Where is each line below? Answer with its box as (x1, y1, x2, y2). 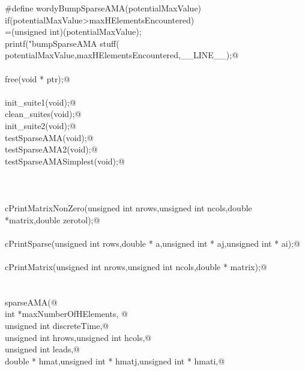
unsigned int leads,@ (5, 343, 80, 355)
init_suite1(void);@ (5, 95, 76, 108)
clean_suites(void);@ (5, 107, 82, 120)
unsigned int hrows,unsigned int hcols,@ (5, 331, 152, 343)
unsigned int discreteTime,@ (5, 319, 109, 332)
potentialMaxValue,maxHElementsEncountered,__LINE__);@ (5, 49, 239, 61)
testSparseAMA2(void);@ (5, 143, 98, 155)
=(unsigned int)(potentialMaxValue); (5, 25, 142, 38)
